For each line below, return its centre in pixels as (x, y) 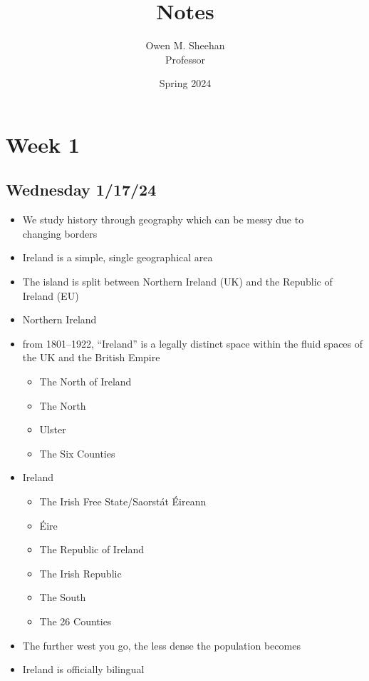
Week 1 (43, 144)
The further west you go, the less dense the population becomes (161, 645)
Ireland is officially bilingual (83, 669)
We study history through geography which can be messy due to (163, 220)
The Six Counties (77, 453)
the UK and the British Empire (91, 357)
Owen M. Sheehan (185, 45)
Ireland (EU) (51, 295)
